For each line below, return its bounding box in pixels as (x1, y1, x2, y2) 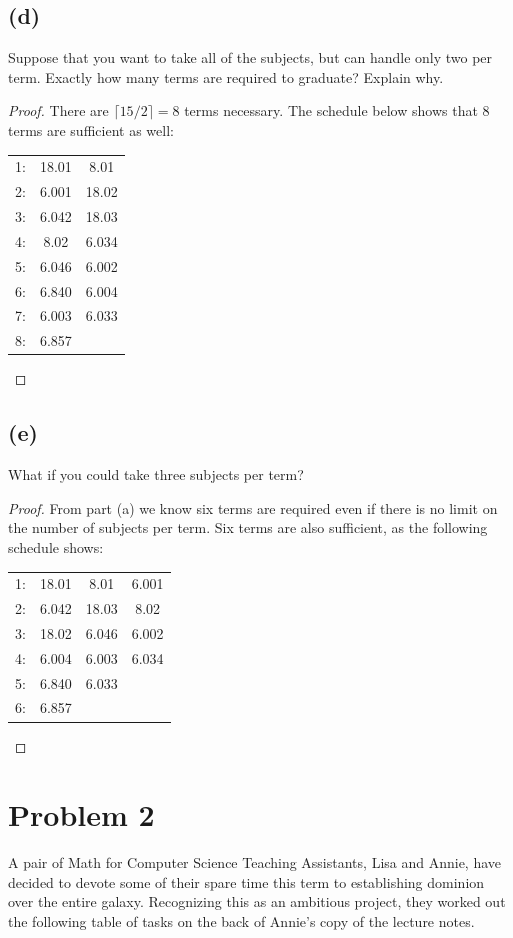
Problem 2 (8, 794, 155, 835)
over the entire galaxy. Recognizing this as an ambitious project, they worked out (8, 891, 506, 912)
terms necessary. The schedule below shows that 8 (184, 100, 490, 121)
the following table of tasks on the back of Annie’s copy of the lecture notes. (8, 911, 475, 932)
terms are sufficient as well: (8, 119, 174, 140)
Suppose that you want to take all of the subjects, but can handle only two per (8, 47, 493, 68)
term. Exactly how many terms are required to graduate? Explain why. (8, 66, 444, 87)
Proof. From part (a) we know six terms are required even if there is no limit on (8, 497, 498, 518)
